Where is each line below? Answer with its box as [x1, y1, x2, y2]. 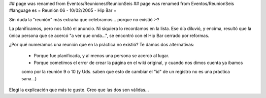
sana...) [21, 75, 37, 81]
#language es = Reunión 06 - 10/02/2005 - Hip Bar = [9, 7, 117, 13]
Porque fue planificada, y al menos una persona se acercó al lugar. [33, 53, 169, 59]
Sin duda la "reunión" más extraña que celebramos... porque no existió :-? [9, 16, 160, 22]
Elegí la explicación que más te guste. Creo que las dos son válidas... [9, 87, 149, 93]
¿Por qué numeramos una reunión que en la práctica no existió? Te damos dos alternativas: [9, 41, 195, 47]
